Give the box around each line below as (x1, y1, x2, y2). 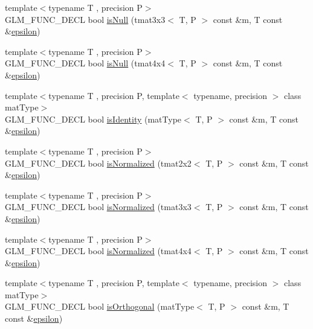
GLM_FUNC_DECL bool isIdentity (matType (5, 112, 182, 125)
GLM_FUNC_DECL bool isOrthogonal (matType (5, 300, 195, 313)
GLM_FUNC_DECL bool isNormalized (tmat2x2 (5, 156, 192, 169)
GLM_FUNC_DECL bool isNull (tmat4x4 (5, 57, 166, 69)
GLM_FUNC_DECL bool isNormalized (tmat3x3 (5, 200, 192, 213)
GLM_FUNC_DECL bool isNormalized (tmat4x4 (5, 244, 192, 257)
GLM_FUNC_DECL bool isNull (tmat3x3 (5, 13, 166, 25)
